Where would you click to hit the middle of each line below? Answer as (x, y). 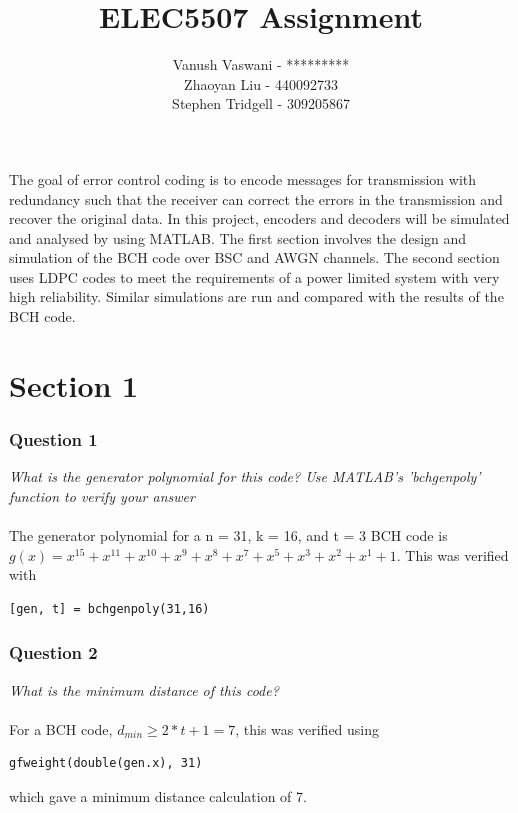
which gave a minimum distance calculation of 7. (158, 796)
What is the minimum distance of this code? (144, 689)
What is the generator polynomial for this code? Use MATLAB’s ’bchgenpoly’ (245, 476)
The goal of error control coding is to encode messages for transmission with (243, 178)
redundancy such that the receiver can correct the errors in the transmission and (256, 198)
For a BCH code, (61, 728)
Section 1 (74, 384)
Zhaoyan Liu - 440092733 (261, 83)
